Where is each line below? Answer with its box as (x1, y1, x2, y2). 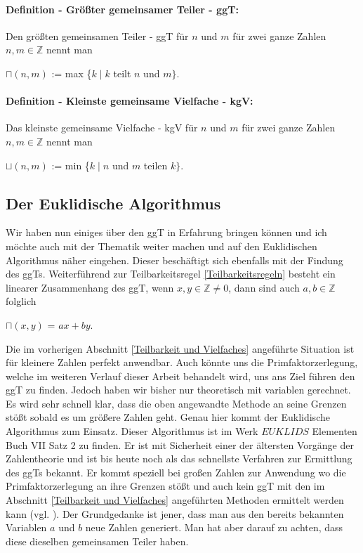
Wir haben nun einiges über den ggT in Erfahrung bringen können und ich (6, 225, 327, 240)
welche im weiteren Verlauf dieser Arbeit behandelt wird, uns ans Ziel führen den (6, 368, 355, 383)
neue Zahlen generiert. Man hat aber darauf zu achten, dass (85, 520, 343, 535)
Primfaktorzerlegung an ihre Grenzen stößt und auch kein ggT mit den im (6, 479, 325, 493)
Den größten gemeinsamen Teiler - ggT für (6, 28, 189, 43)
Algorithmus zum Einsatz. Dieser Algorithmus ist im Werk (6, 424, 258, 438)
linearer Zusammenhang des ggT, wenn (6, 280, 174, 294)
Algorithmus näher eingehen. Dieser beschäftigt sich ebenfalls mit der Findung (6, 252, 343, 267)
